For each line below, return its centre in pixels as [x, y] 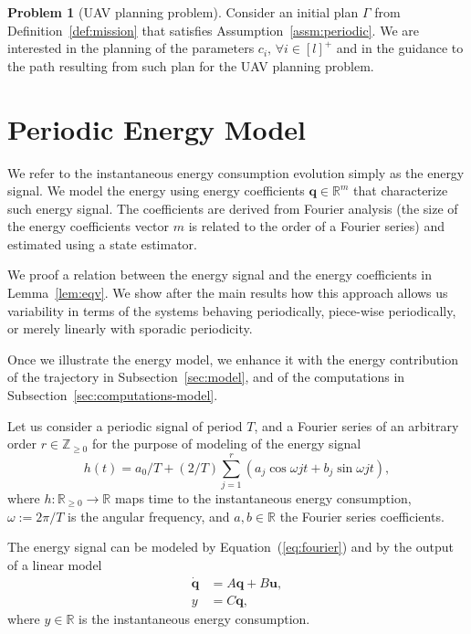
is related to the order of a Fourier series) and [316, 226]
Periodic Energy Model [157, 128]
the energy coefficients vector [89, 226]
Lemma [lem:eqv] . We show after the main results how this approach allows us [228, 293]
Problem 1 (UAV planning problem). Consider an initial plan [183, 12]
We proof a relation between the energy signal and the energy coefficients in [220, 275]
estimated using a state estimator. [102, 243]
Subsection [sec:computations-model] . [113, 395]
